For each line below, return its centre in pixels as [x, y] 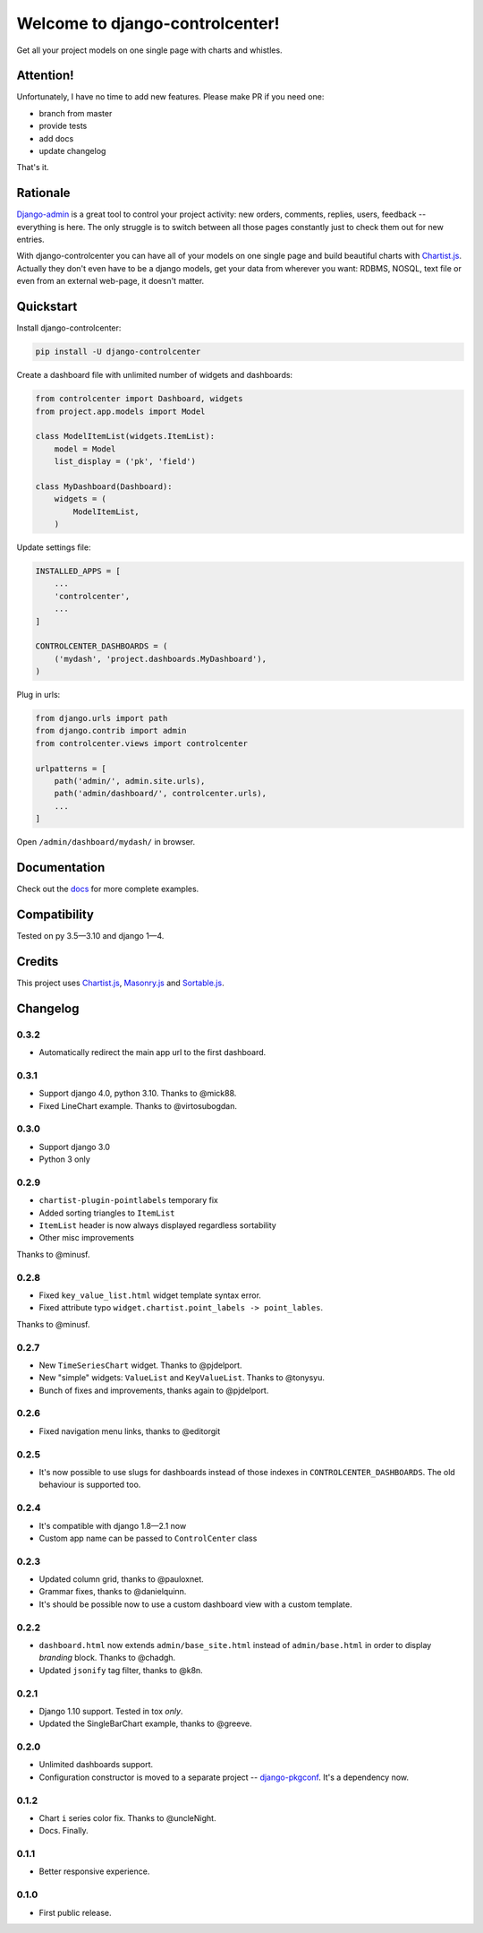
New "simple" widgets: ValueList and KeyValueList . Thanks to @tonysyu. [182, 1378]
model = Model [85, 449]
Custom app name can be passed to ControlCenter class [148, 1538]
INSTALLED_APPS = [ [78, 571]
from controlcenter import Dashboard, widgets [139, 399]
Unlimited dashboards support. [96, 1765]
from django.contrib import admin [111, 731]
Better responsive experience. [94, 1871]
